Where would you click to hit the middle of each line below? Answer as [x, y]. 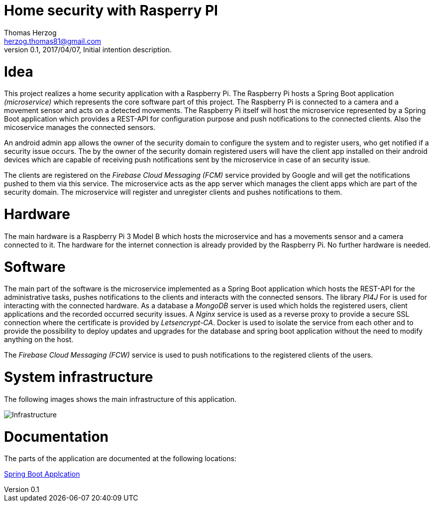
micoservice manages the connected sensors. [80, 127]
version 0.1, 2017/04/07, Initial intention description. [88, 49]
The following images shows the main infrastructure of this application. [120, 399]
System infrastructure [79, 377]
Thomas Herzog [30, 32]
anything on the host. [39, 340]
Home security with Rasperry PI [111, 10]
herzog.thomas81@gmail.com [53, 41]
